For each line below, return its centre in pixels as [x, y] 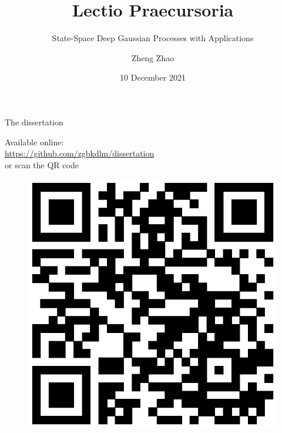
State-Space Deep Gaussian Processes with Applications [153, 38]
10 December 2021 [153, 77]
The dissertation [34, 121]
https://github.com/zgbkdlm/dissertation [80, 153]
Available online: [34, 141]
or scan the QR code [42, 164]
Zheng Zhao [153, 57]
